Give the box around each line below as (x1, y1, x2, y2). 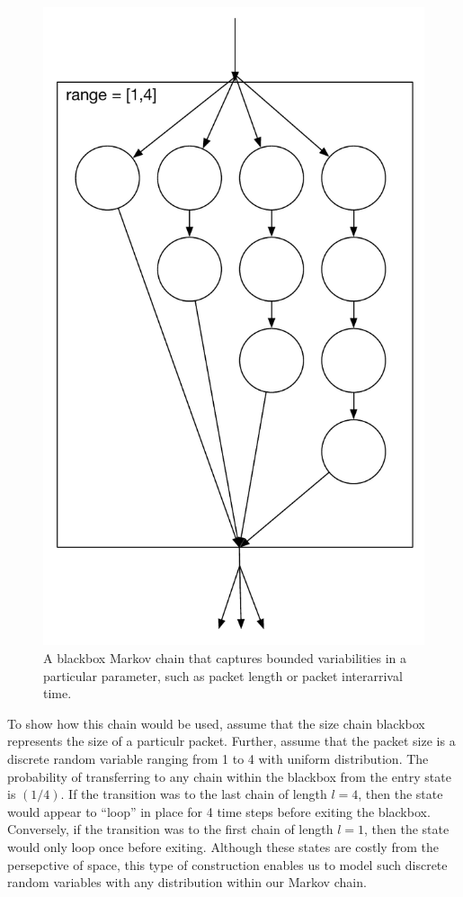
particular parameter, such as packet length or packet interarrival (43, 666, 403, 685)
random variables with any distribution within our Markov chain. (7, 873, 367, 892)
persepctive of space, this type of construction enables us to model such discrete (7, 855, 448, 874)
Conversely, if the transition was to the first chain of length (7, 820, 334, 839)
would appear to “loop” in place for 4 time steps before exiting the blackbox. (7, 802, 431, 821)
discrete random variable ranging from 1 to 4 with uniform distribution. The (7, 749, 429, 767)
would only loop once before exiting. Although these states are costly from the (7, 837, 439, 856)
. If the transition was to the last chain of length (60, 785, 327, 803)
